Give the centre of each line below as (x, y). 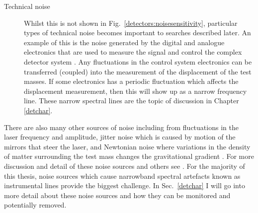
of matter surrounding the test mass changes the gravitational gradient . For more (129, 156)
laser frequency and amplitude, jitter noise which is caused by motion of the (120, 137)
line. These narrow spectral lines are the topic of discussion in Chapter (131, 101)
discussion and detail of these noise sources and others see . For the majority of (125, 166)
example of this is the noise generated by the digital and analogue (124, 42)
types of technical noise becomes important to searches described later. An (137, 33)
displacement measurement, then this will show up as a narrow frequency (135, 91)
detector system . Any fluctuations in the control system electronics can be (138, 61)
